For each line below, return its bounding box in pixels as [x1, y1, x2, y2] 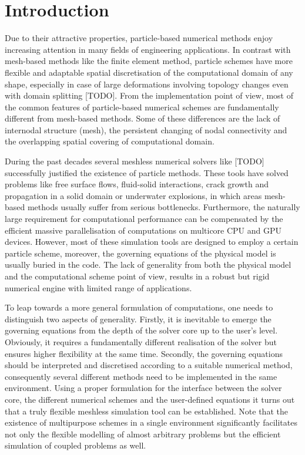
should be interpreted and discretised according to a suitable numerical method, [5, 359, 293, 371]
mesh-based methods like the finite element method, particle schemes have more [5, 55, 293, 67]
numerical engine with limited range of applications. [5, 281, 192, 294]
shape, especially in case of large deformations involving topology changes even [5, 77, 289, 90]
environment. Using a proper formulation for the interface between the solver [5, 382, 282, 394]
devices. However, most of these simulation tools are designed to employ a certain [5, 235, 299, 248]
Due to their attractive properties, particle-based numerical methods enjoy [5, 32, 273, 44]
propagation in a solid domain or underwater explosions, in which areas [5, 189, 262, 201]
